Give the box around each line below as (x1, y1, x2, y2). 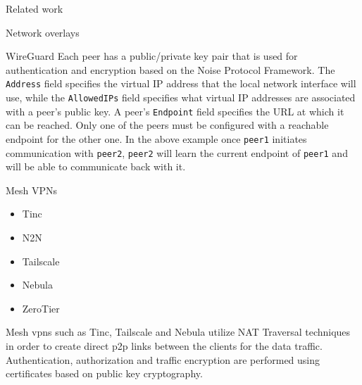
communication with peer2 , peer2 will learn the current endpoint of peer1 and (6, 145, 348, 160)
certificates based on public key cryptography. (6, 366, 203, 381)
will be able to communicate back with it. (6, 159, 186, 174)
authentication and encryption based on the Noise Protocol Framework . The (6, 62, 335, 77)
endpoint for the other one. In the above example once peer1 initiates (6, 131, 307, 146)
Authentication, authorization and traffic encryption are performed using (6, 352, 320, 367)
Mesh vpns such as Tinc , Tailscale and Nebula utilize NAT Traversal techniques (6, 324, 351, 339)
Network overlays (6, 25, 80, 39)
